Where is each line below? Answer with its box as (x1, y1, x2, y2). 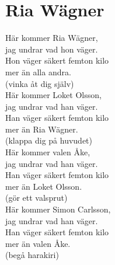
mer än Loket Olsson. (5, 180, 82, 192)
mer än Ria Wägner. (5, 123, 78, 135)
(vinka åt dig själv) (5, 77, 74, 89)
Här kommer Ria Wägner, (5, 32, 98, 44)
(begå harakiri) (5, 249, 59, 261)
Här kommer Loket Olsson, (5, 89, 102, 101)
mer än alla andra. (5, 65, 71, 78)
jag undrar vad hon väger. (5, 43, 98, 55)
